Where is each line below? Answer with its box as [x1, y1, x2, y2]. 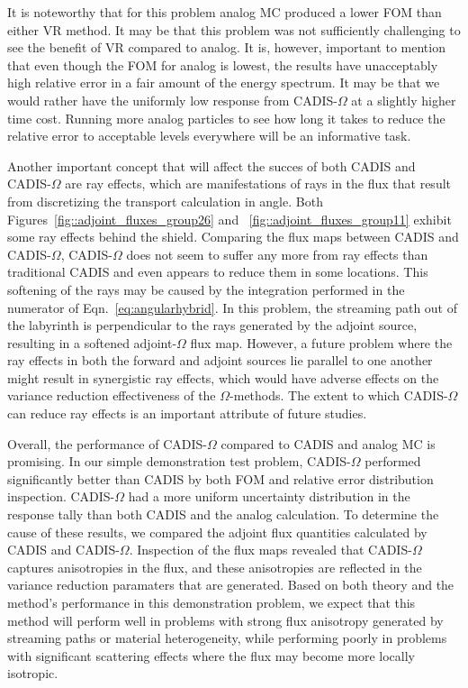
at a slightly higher [351, 90, 456, 109]
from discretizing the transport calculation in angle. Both [7, 191, 323, 210]
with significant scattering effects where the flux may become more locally [7, 646, 415, 665]
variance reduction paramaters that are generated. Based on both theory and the [7, 575, 454, 594]
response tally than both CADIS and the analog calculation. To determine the [7, 505, 439, 524]
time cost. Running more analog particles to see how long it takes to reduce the [7, 108, 445, 127]
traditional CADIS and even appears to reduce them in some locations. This [7, 262, 428, 281]
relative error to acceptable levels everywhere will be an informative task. [7, 126, 411, 145]
